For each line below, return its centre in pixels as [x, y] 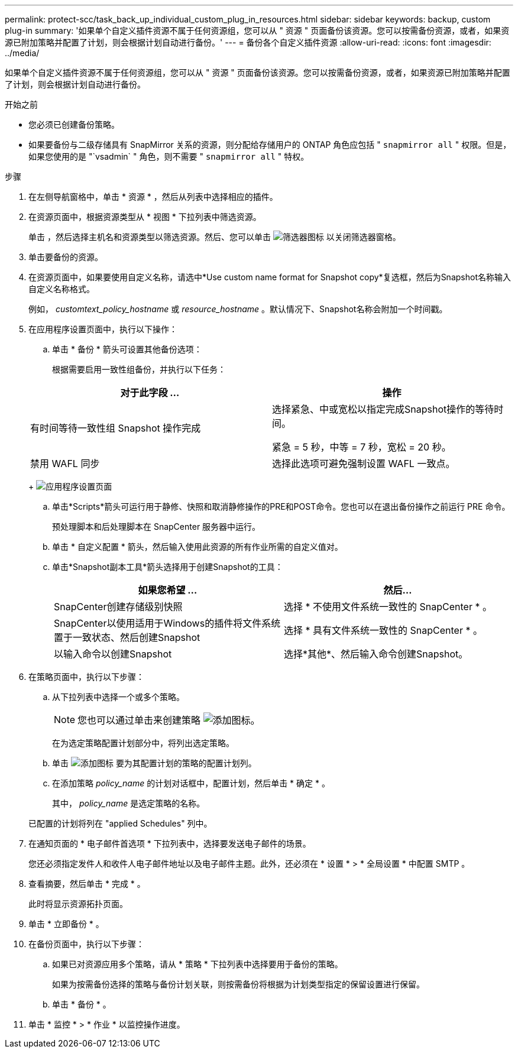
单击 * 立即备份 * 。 [66, 924]
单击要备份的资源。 [66, 257]
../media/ [22, 53]
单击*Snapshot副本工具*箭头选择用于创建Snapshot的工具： [168, 567]
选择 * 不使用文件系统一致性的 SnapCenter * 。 [388, 607]
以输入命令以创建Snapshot [113, 654]
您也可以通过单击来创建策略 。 [169, 720]
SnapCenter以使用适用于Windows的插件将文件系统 [167, 623]
